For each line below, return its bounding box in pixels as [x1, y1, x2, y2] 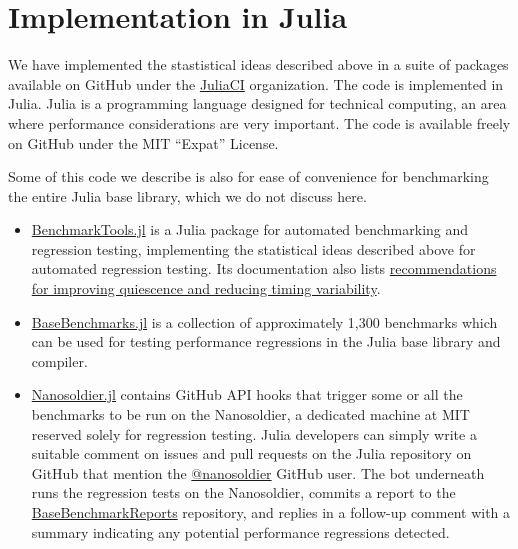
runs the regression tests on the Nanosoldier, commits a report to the [31, 482, 456, 503]
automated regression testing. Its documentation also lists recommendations [31, 258, 497, 279]
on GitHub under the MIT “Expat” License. [8, 132, 279, 153]
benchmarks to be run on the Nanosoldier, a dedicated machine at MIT [31, 404, 470, 425]
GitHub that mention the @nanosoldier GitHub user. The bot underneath [31, 462, 485, 483]
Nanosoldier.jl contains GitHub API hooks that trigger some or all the [31, 384, 463, 405]
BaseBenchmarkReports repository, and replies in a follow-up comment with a [31, 502, 511, 522]
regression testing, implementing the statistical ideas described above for [31, 238, 476, 259]
